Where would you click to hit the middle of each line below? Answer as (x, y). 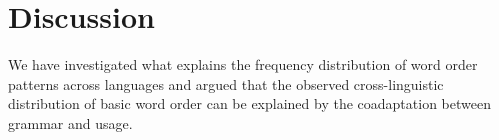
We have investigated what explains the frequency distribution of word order (243, 64)
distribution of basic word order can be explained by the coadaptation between (249, 103)
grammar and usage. (70, 122)
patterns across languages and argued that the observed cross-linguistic (226, 83)
